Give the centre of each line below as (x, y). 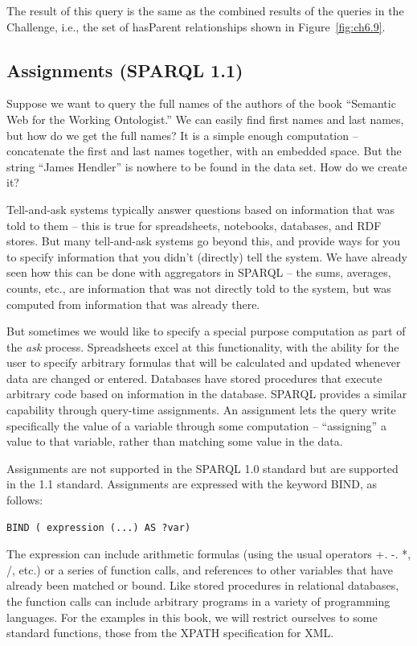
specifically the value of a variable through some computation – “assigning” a (196, 425)
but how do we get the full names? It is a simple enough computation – (182, 135)
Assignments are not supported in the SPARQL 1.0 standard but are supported (202, 468)
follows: (25, 500)
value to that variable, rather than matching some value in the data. (175, 441)
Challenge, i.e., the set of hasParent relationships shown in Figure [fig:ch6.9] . (196, 26)
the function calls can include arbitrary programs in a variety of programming (198, 601)
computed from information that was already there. (133, 304)
